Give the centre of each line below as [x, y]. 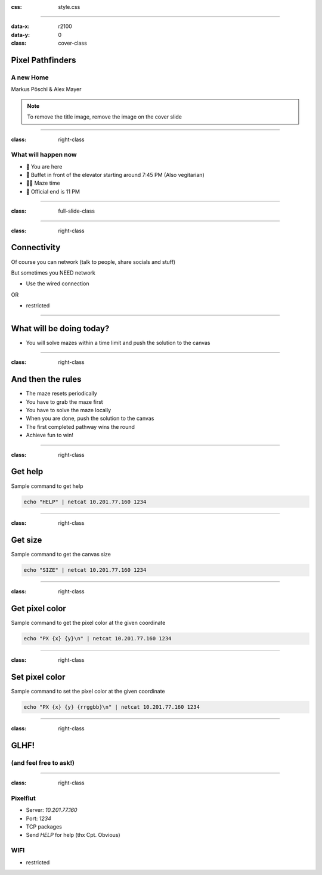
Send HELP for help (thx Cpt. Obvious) [73, 835]
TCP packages [44, 827]
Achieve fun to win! [50, 435]
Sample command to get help [47, 486]
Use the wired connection [58, 284]
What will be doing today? [60, 328]
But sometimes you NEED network [53, 273]
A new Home [30, 77]
